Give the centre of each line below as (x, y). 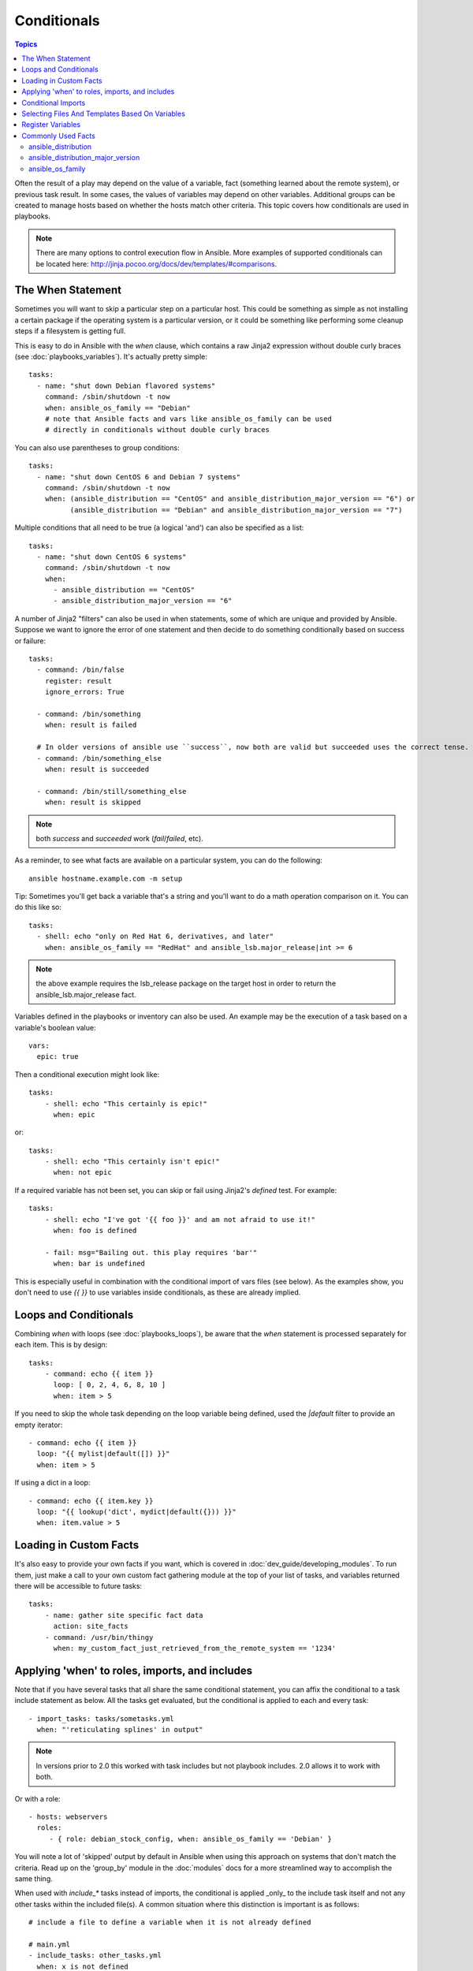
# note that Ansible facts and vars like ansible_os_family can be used (188, 419)
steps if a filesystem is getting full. (70, 331)
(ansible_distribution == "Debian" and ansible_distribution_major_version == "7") (236, 510)
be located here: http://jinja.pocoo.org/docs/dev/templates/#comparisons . (156, 263)
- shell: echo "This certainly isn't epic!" (132, 1162)
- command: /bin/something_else (99, 758)
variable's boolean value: (55, 1027)
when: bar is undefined (99, 1264)
